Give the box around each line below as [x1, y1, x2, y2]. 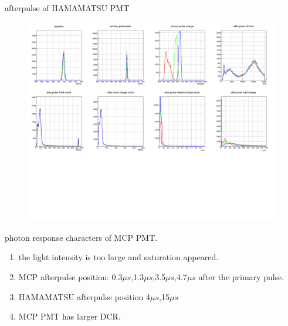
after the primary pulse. [198, 270, 284, 283]
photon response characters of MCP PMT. [5, 231, 158, 243]
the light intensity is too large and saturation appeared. [18, 251, 219, 263]
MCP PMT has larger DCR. [18, 310, 121, 322]
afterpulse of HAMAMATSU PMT [5, 2, 130, 14]
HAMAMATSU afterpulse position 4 [18, 290, 151, 303]
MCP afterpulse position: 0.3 [18, 270, 123, 283]
